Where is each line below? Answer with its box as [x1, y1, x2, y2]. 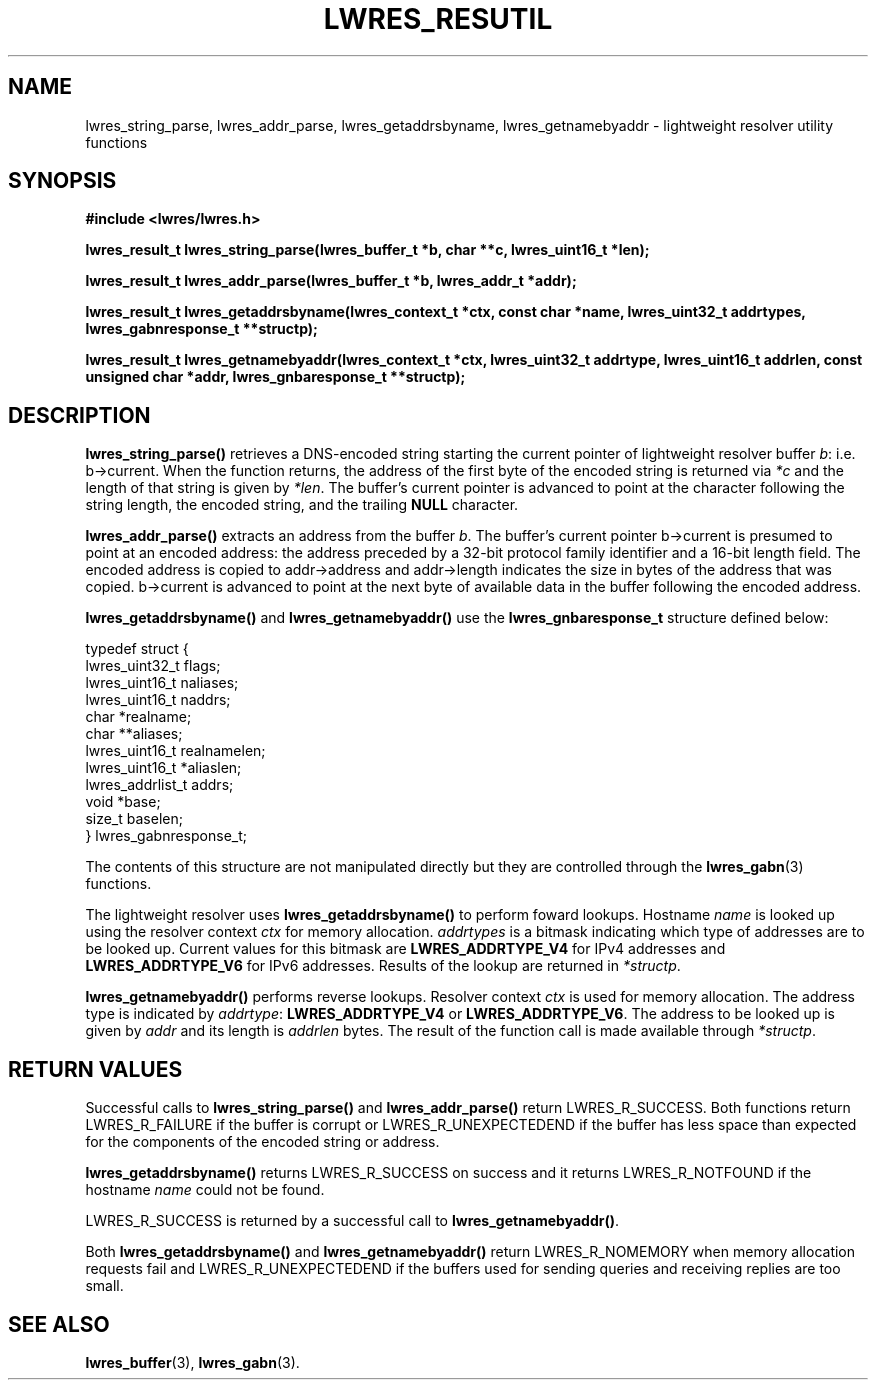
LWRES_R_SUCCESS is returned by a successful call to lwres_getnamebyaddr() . [85, 1212, 620, 1230]
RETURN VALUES [8, 1056, 183, 1082]
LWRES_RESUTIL [323, 2, 553, 36]
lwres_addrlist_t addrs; [85, 776, 234, 794]
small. [85, 1277, 124, 1295]
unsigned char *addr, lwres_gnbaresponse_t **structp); [85, 368, 466, 386]
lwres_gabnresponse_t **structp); [85, 320, 318, 338]
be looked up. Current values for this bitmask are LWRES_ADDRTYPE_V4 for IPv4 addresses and [85, 940, 726, 958]
